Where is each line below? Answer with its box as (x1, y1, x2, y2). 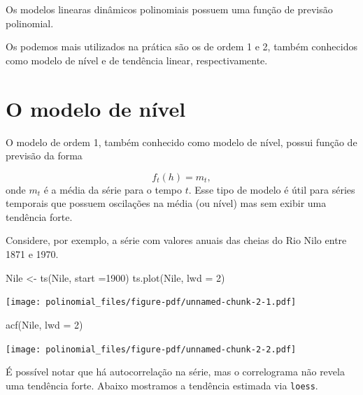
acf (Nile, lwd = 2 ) (6, 317, 83, 331)
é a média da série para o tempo (43, 182, 183, 196)
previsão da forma (6, 148, 83, 163)
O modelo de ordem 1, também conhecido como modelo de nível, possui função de (6, 134, 357, 149)
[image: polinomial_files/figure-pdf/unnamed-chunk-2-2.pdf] (6, 344, 297, 354)
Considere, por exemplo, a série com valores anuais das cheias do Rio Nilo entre (6, 233, 347, 247)
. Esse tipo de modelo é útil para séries (188, 182, 355, 196)
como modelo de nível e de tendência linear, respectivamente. (6, 52, 268, 67)
